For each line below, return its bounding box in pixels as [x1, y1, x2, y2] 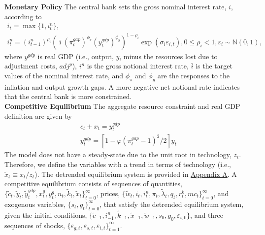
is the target [196, 61, 232, 71]
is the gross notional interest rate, [87, 61, 189, 71]
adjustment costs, [4, 61, 57, 71]
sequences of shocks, [4, 220, 65, 230]
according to [4, 11, 42, 21]
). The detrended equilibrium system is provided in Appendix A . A [34, 168, 237, 179]
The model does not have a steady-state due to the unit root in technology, [4, 149, 232, 160]
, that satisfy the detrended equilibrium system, [99, 199, 244, 209]
